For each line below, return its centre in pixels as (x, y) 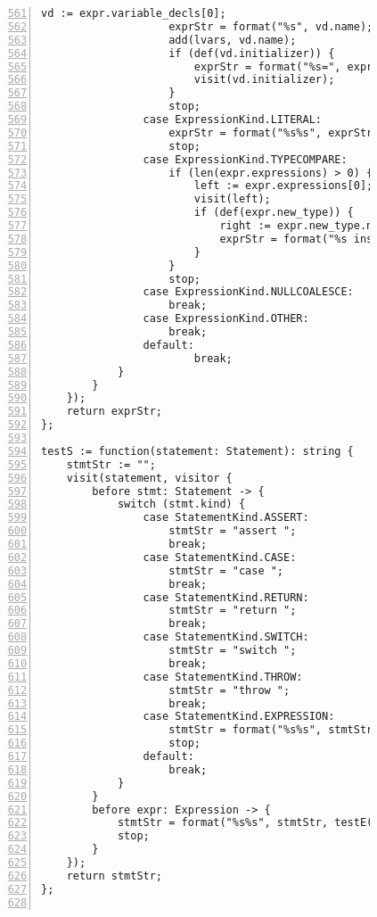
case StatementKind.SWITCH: (226, 637)
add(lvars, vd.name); (233, 40)
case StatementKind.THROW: (223, 677)
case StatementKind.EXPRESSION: (239, 717)
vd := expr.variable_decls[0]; (134, 13)
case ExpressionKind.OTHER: (226, 319)
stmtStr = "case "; (226, 570)
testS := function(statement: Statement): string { (197, 451)
